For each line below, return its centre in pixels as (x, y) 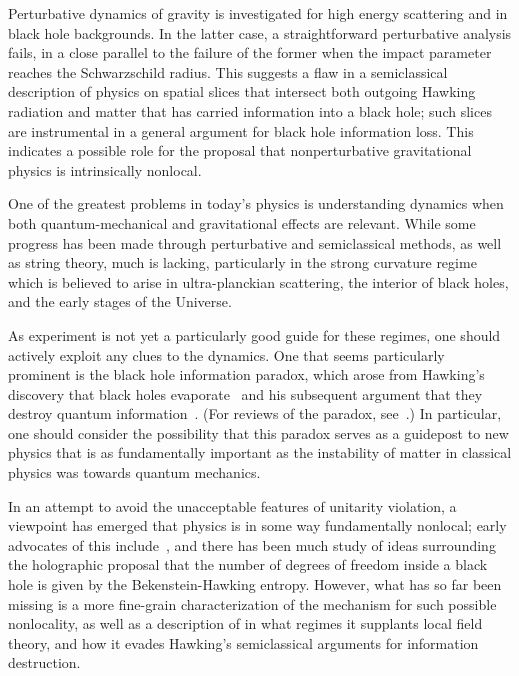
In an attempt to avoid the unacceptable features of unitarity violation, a (232, 505)
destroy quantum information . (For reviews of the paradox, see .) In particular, (255, 413)
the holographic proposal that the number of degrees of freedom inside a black (248, 564)
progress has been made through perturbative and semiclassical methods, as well (255, 242)
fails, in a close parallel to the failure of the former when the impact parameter (250, 52)
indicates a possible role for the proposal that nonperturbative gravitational (240, 150)
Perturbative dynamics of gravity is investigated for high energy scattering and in (258, 13)
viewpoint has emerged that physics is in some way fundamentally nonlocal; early (257, 525)
